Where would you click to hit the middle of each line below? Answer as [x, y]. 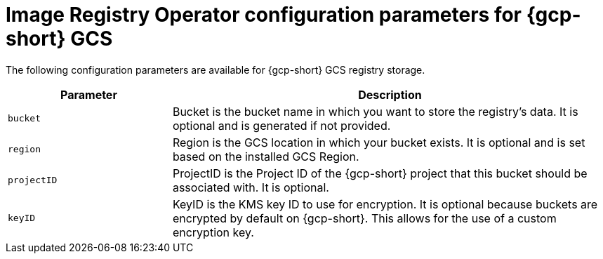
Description [390, 94]
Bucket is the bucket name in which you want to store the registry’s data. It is [375, 111]
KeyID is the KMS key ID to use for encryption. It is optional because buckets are [385, 204]
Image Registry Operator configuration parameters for [264, 15]
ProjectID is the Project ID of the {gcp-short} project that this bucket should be [380, 173]
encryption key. [213, 232]
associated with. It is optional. [251, 187]
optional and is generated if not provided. [281, 125]
